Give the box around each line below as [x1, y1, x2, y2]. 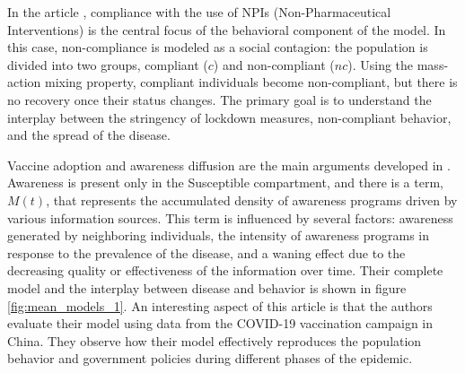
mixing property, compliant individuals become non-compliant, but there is [44, 73, 458, 91]
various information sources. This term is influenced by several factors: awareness [7, 208, 453, 227]
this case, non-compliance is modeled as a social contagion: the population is [7, 38, 428, 56]
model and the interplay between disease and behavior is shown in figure [7, 278, 407, 297]
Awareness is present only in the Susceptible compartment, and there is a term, [7, 173, 443, 192]
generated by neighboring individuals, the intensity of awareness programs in [7, 226, 430, 245]
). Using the [347, 55, 414, 74]
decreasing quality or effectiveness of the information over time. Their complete [7, 261, 443, 280]
